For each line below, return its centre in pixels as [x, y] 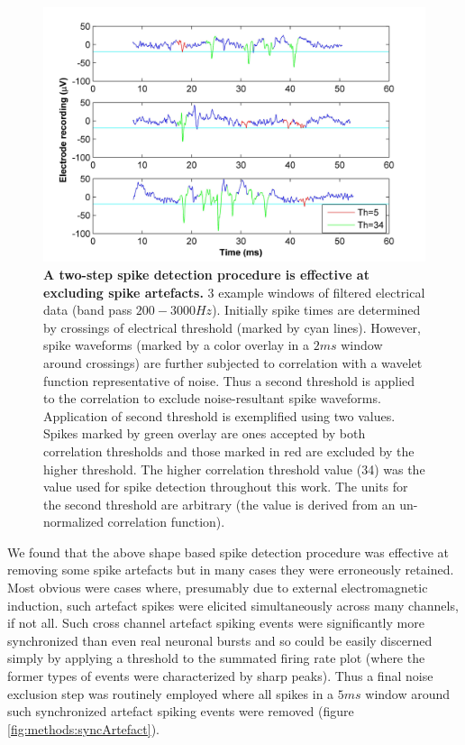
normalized [73, 522]
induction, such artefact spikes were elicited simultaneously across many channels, [233, 605]
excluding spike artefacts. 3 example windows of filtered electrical [234, 292]
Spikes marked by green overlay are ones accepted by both [205, 433]
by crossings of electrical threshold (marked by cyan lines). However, [232, 327]
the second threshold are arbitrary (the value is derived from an [219, 504]
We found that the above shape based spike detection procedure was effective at [228, 552]
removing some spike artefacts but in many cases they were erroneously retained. [231, 570]
